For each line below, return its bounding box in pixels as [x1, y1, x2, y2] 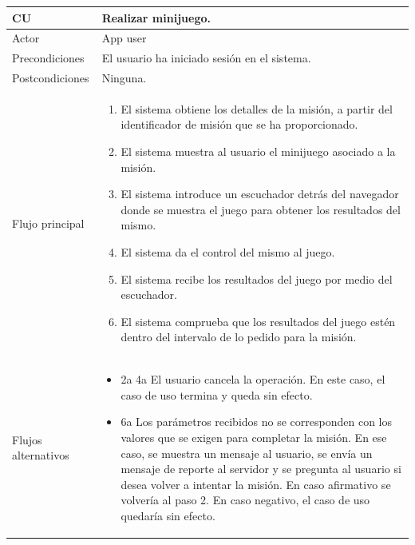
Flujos [12, 431, 42, 448]
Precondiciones [12, 50, 85, 66]
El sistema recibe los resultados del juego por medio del [121, 270, 393, 287]
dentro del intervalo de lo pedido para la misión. [121, 328, 357, 345]
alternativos [12, 447, 69, 463]
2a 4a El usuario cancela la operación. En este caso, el [121, 371, 385, 388]
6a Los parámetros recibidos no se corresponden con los [121, 413, 392, 430]
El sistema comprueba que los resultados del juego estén [121, 312, 396, 329]
